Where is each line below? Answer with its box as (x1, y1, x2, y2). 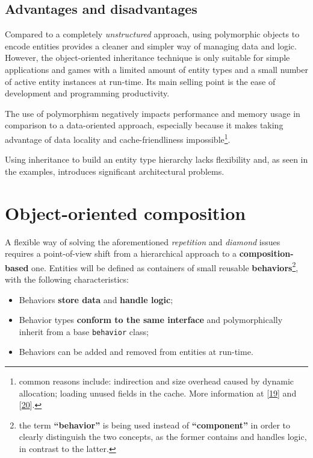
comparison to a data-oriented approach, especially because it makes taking (5, 119, 284, 131)
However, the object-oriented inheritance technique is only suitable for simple (5, 51, 290, 64)
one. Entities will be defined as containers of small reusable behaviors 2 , (31, 259, 299, 274)
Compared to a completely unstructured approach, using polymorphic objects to (5, 28, 300, 40)
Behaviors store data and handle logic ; (19, 293, 173, 306)
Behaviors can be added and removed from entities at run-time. (19, 345, 253, 358)
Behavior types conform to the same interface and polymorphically (19, 313, 283, 326)
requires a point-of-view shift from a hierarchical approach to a (5, 247, 237, 260)
